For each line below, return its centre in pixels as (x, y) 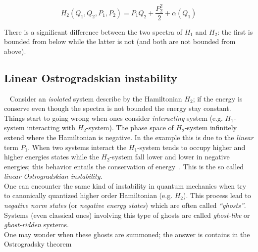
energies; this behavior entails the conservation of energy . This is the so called (124, 166)
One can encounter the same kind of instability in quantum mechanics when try (125, 185)
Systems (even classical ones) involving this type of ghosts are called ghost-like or (127, 215)
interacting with (51, 127)
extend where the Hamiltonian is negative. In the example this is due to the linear (129, 137)
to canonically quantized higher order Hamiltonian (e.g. (88, 195)
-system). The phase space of (130, 127)
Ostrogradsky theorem (38, 244)
